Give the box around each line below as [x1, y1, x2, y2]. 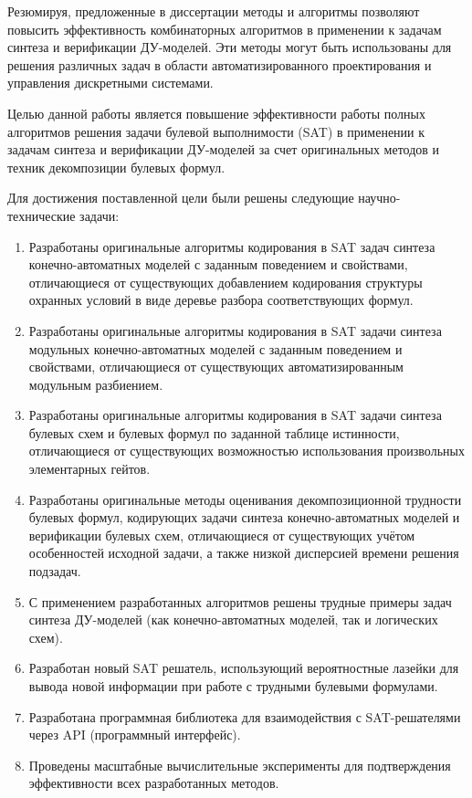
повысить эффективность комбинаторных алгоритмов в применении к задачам [7, 19, 442, 38]
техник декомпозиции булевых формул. [7, 157, 226, 176]
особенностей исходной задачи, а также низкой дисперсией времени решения [28, 543, 459, 562]
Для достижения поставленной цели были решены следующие [7, 188, 354, 207]
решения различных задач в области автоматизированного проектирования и [7, 55, 432, 74]
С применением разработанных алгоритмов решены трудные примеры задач [28, 592, 452, 611]
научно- [358, 188, 401, 207]
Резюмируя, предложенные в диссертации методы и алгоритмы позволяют [7, 2, 420, 20]
